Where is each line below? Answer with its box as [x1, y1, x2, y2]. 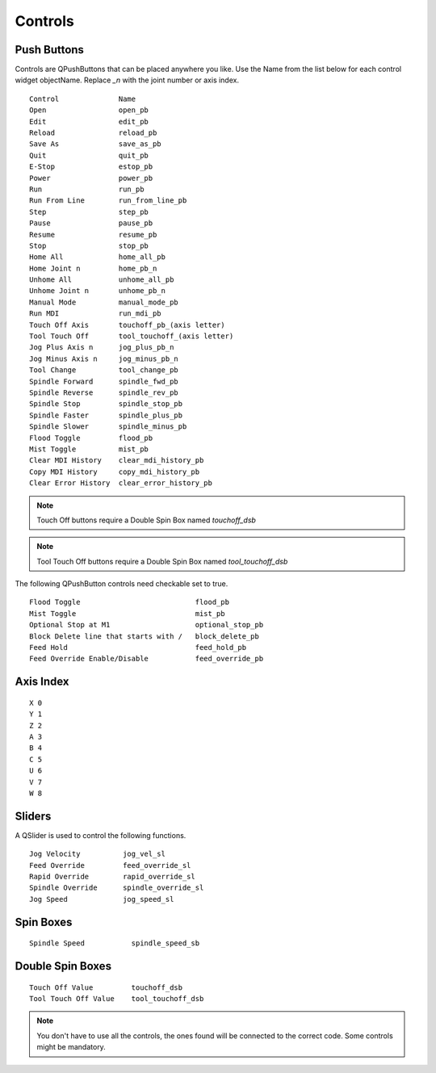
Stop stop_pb [29, 241, 149, 250]
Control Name [29, 94, 136, 103]
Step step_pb [29, 207, 149, 216]
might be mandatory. [36, 1042, 107, 1052]
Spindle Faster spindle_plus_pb [29, 410, 183, 420]
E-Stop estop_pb [29, 162, 153, 171]
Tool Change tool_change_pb [29, 366, 179, 375]
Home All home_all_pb [29, 253, 166, 262]
